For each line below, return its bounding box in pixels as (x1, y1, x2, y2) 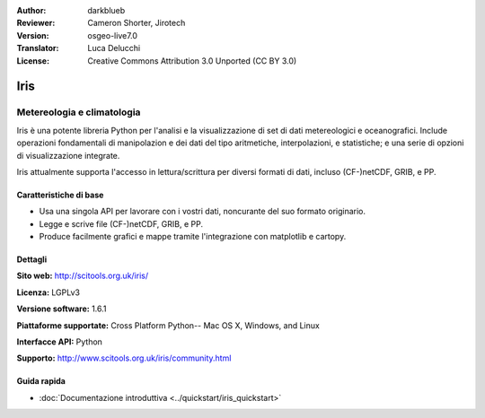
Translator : (16, 43, 59, 54)
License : (16, 55, 49, 66)
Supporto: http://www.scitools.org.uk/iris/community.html (16, 353, 232, 363)
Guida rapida (16, 376, 66, 387)
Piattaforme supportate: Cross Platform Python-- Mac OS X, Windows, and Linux (16, 319, 321, 331)
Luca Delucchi (87, 43, 141, 54)
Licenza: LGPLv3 (16, 287, 81, 298)
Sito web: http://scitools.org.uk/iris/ (16, 270, 148, 282)
